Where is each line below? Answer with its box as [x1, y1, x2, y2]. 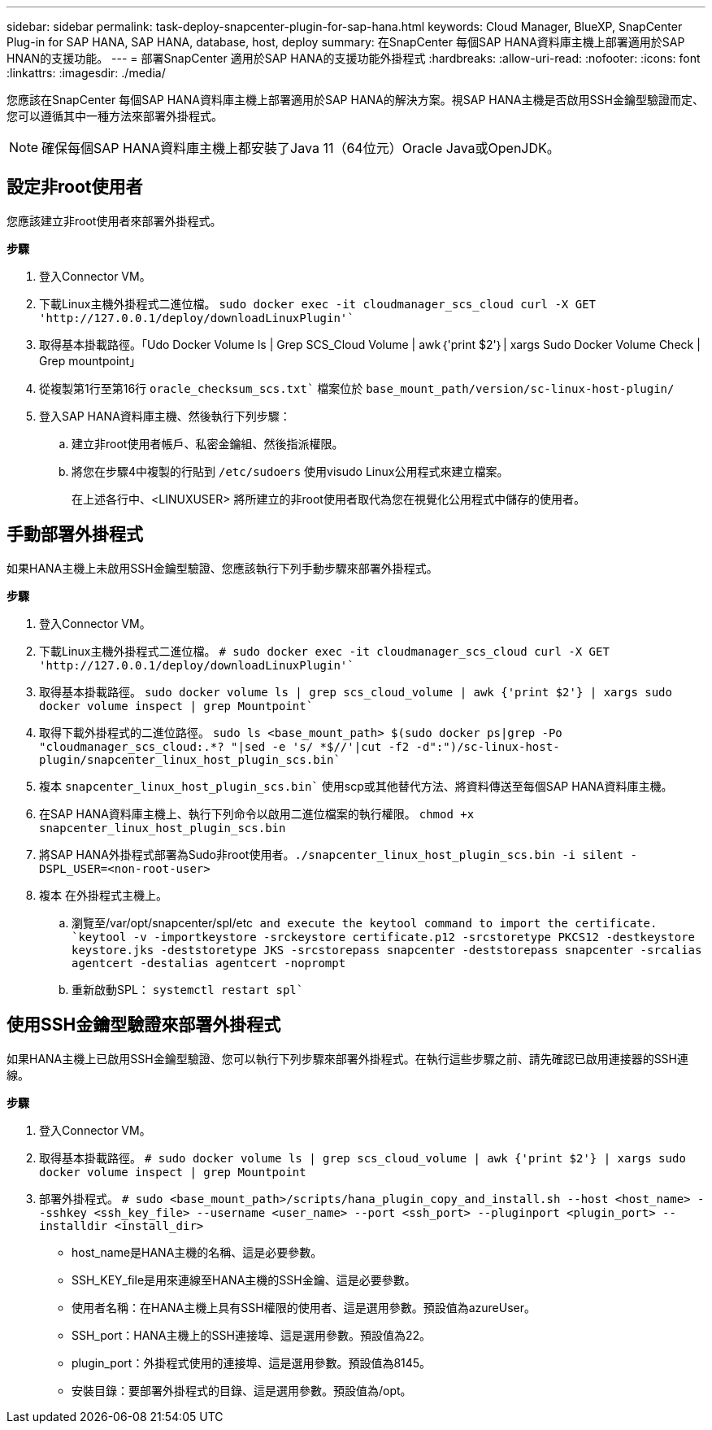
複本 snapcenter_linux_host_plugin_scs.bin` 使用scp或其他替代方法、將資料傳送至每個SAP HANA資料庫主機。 [39, 778, 673, 793]
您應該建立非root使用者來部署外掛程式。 [7, 213, 222, 228]
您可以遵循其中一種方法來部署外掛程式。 [7, 109, 223, 123]
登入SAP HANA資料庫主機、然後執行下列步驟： [39, 408, 291, 423]
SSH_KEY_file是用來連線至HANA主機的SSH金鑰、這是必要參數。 [72, 1272, 416, 1287]
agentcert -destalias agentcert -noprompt [72, 956, 346, 970]
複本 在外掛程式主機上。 [39, 887, 167, 902]
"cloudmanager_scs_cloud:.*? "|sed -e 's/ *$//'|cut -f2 [39, 739, 410, 753]
